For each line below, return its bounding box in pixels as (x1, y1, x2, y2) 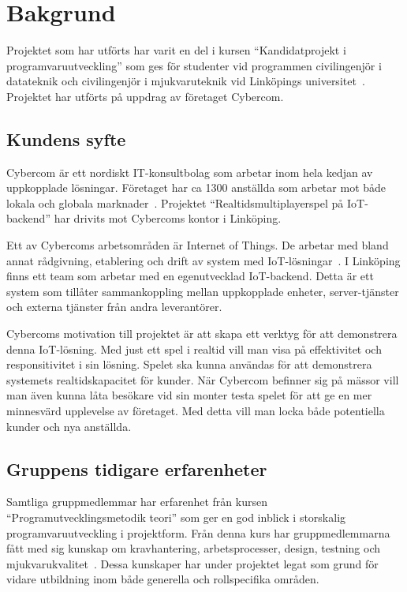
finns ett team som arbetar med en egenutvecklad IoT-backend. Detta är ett (6, 268, 374, 284)
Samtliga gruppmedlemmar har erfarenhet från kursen (6, 493, 267, 510)
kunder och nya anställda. (6, 418, 132, 434)
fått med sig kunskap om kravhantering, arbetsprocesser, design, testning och (6, 540, 381, 556)
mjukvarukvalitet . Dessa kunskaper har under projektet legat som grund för (6, 555, 379, 571)
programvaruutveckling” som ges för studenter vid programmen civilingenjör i (6, 57, 382, 73)
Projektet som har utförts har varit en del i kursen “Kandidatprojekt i (6, 42, 346, 58)
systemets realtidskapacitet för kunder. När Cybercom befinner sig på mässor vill (6, 371, 399, 388)
